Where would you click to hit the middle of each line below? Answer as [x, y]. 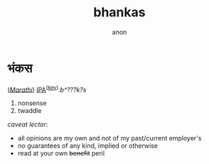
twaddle [30, 111]
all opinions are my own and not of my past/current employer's [109, 138]
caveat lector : [28, 124]
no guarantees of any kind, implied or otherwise [88, 146]
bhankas [119, 12]
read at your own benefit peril [61, 153]
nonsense [32, 103]
